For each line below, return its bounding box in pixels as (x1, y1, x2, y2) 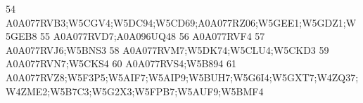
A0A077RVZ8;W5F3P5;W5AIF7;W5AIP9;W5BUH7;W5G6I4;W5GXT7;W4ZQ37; (6, 69, 359, 84)
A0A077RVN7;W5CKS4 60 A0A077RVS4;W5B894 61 (6, 56, 237, 71)
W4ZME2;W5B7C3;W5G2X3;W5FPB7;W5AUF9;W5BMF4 (6, 83, 264, 98)
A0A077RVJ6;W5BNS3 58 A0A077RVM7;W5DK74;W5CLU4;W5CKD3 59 (6, 42, 329, 57)
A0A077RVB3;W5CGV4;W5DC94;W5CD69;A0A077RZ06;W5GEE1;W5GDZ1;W (6, 15, 357, 29)
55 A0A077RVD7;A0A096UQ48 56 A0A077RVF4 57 (40, 29, 265, 43)
